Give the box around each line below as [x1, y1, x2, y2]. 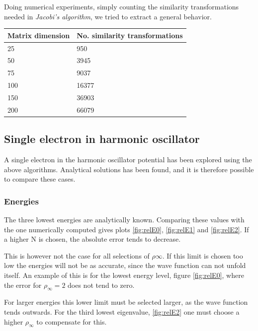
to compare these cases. [4, 174, 76, 184]
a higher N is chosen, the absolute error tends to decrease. [4, 234, 181, 244]
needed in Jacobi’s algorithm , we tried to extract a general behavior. [4, 11, 212, 21]
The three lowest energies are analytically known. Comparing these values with [4, 214, 245, 225]
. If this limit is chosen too [162, 250, 243, 261]
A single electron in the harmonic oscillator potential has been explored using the [4, 154, 252, 165]
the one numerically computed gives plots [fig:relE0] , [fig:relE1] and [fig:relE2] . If [4, 224, 249, 234]
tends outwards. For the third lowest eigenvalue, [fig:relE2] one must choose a [4, 307, 240, 317]
